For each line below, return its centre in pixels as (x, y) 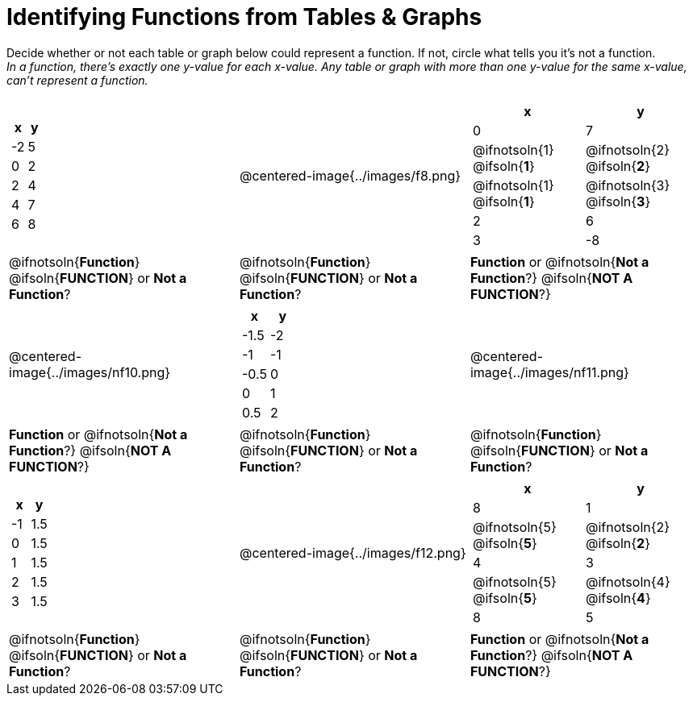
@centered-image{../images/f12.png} (353, 552)
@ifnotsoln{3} (628, 185)
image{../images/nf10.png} (90, 372)
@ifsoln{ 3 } (618, 201)
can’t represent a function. (77, 80)
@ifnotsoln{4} (628, 582)
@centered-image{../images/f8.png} (350, 175)
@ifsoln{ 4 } (618, 598)
